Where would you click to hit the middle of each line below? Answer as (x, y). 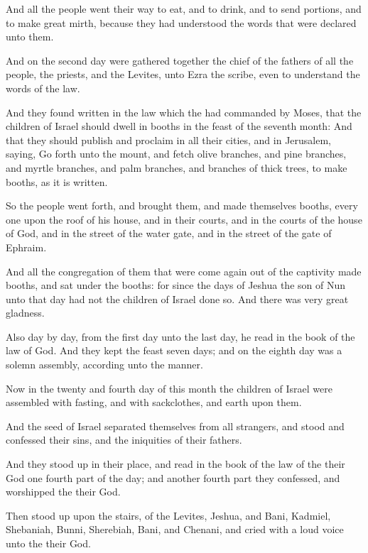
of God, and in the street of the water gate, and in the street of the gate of (169, 233)
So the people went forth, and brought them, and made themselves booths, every (182, 206)
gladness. (25, 313)
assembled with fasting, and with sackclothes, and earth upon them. (154, 402)
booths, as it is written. (57, 181)
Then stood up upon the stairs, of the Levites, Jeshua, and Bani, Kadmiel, (168, 515)
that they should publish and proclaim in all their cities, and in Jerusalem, (169, 139)
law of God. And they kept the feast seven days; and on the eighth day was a (174, 350)
